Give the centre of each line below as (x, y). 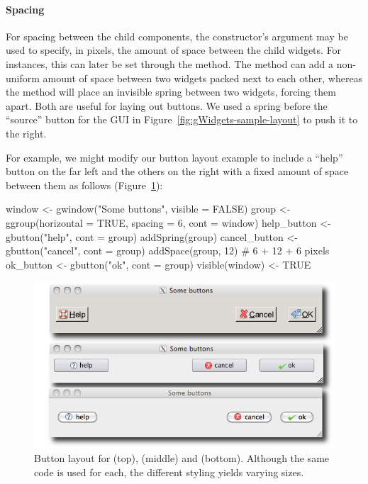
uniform (23, 78)
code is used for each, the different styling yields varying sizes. (169, 472)
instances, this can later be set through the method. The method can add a (169, 63)
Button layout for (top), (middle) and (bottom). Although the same (182, 458)
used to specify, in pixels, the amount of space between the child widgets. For (174, 50)
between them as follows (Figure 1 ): (84, 185)
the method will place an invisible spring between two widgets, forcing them (171, 92)
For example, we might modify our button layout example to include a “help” (174, 157)
